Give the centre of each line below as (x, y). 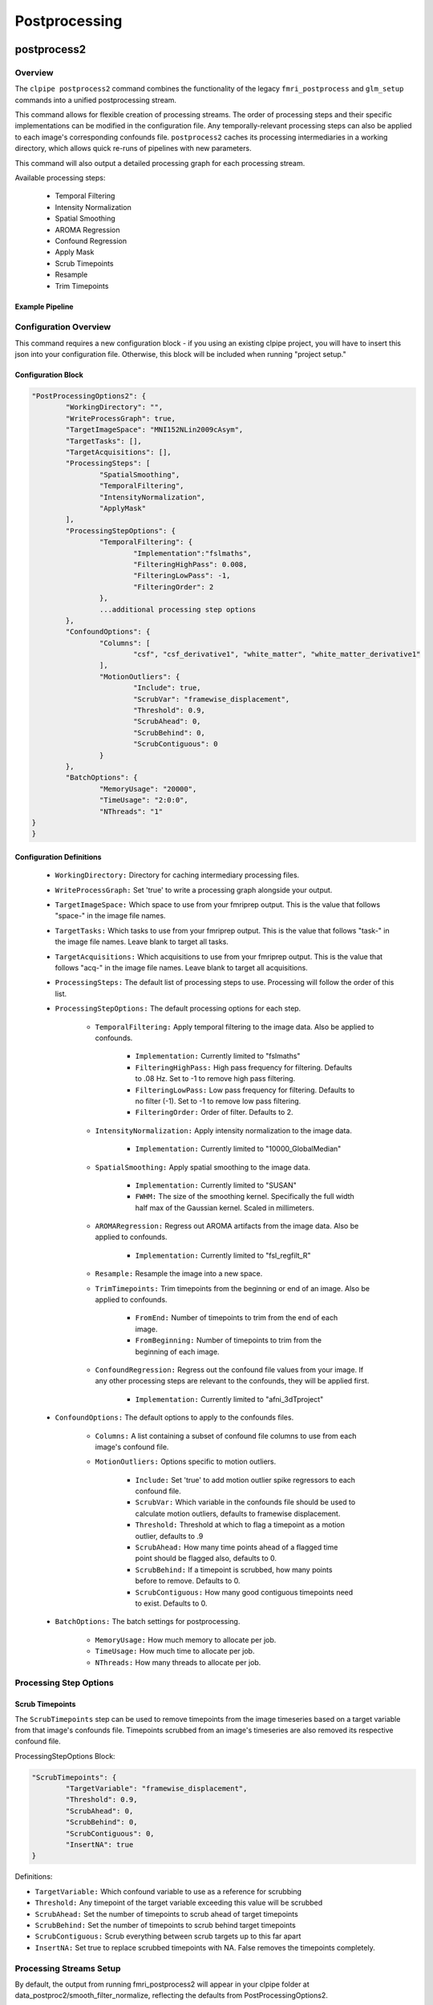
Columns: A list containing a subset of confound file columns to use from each (226, 1436)
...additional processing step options (178, 609)
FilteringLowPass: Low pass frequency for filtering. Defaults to (245, 1090)
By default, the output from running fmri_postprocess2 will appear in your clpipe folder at (162, 1984)
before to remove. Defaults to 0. (188, 1581)
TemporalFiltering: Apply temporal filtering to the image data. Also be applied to (235, 1027)
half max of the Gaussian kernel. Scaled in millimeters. (225, 1208)
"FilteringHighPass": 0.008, (190, 564)
